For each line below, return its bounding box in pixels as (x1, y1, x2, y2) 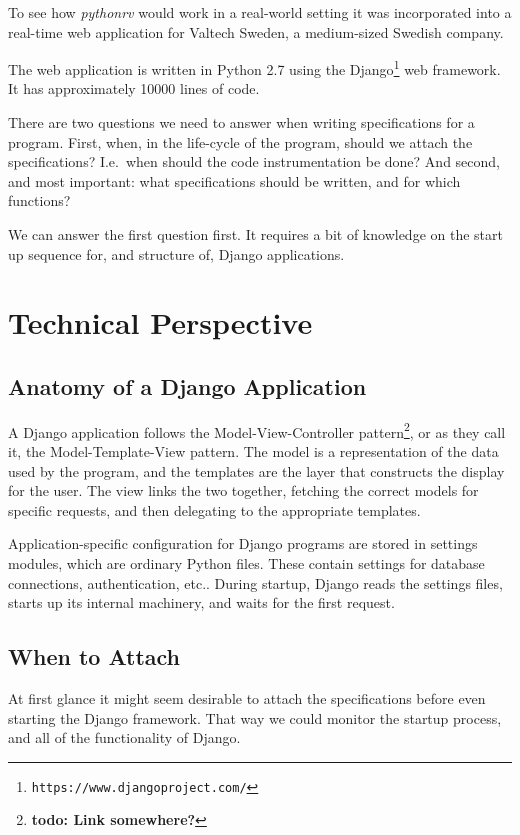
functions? (8, 190, 71, 211)
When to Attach (8, 641, 180, 672)
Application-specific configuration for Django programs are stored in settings (8, 533, 478, 554)
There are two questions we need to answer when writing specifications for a (8, 112, 475, 133)
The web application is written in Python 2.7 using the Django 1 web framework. (8, 56, 501, 79)
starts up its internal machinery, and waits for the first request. (8, 592, 395, 613)
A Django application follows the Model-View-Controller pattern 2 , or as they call (8, 418, 506, 442)
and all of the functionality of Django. (8, 727, 241, 748)
